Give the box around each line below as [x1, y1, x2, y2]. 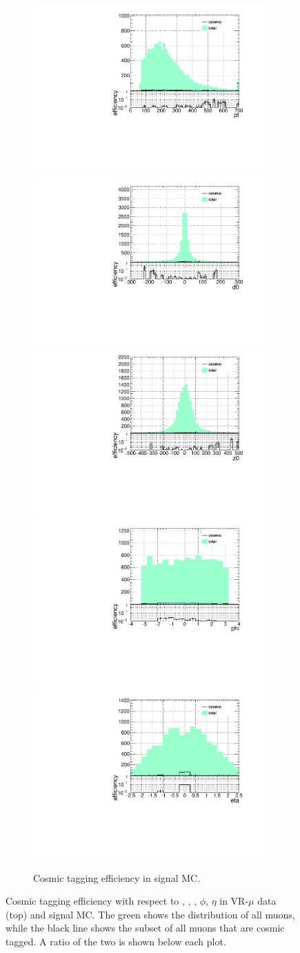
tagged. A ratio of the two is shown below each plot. [6, 934, 226, 948]
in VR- [219, 894, 249, 908]
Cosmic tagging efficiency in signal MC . [33, 870, 201, 885]
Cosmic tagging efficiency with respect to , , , [6, 894, 197, 908]
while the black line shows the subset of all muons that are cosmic [6, 921, 285, 935]
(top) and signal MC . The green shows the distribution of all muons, [6, 907, 295, 921]
